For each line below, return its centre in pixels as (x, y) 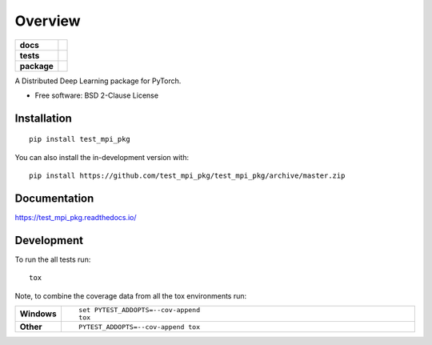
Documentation (54, 198)
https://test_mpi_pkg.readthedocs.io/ (76, 218)
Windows (38, 314)
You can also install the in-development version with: (102, 157)
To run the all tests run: (53, 259)
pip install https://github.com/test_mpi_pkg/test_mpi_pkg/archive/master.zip (187, 176)
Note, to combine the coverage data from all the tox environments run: (131, 295)
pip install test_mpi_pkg (80, 139)
